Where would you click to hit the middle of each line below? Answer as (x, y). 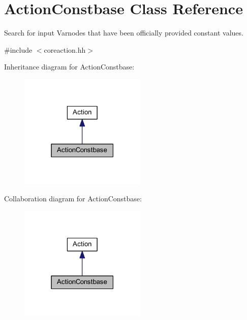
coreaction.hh (65, 49)
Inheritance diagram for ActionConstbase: (69, 67)
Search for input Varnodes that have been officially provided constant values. (124, 33)
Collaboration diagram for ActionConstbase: (73, 199)
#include (18, 49)
